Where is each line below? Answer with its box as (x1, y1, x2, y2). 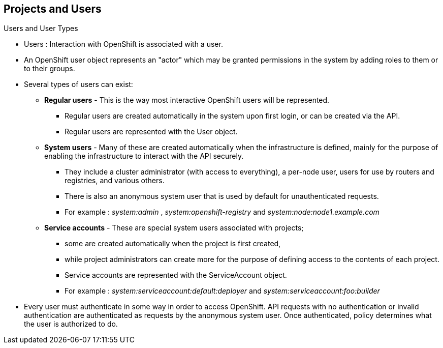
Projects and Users (4, 3, 102, 15)
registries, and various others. (65, 176, 165, 185)
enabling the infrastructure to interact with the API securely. (44, 152, 244, 161)
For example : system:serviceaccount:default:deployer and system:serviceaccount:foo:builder (65, 286, 380, 296)
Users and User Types (4, 24, 78, 33)
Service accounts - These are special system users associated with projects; (44, 223, 304, 233)
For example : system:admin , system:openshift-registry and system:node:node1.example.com (65, 208, 379, 217)
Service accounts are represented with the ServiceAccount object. (65, 271, 287, 280)
